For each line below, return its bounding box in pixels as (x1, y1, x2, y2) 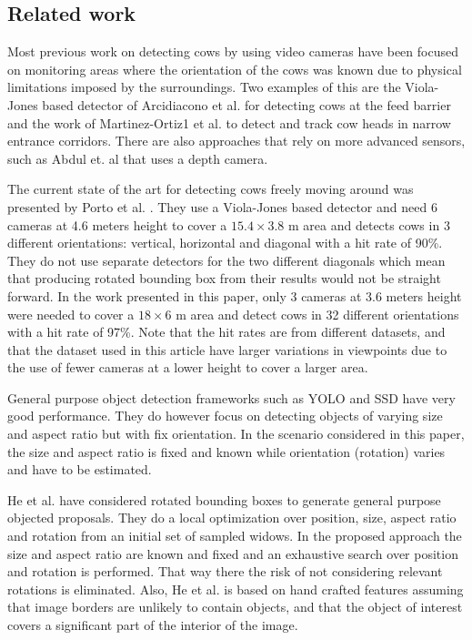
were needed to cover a (7, 304, 135, 323)
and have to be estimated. (7, 460, 152, 479)
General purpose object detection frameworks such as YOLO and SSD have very (7, 388, 456, 407)
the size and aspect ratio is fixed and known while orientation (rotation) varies (7, 442, 446, 461)
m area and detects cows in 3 (288, 215, 450, 234)
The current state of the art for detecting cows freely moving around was (7, 179, 414, 198)
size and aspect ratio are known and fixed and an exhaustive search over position (7, 543, 458, 563)
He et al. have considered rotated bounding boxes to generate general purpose (7, 490, 441, 509)
